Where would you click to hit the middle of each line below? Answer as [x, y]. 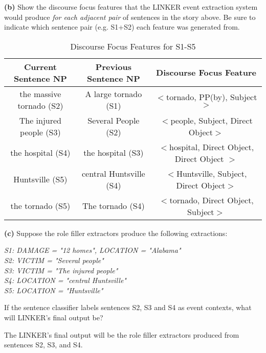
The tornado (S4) [113, 206]
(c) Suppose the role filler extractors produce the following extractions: [116, 233]
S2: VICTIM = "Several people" [54, 260]
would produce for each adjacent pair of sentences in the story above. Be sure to [130, 17]
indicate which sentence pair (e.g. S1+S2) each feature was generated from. [122, 27]
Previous [113, 66]
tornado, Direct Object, [212, 200]
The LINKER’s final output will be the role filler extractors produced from [122, 334]
